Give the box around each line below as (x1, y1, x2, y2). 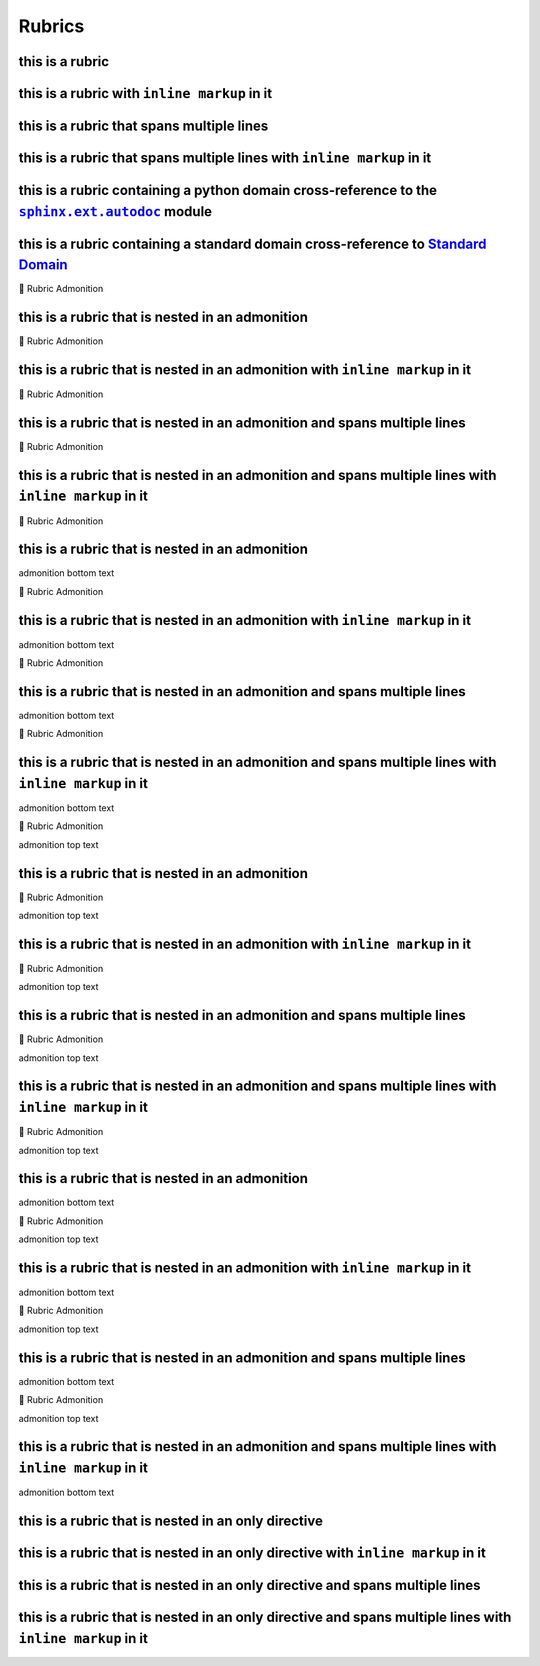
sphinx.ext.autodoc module (18, 203, 213, 220)
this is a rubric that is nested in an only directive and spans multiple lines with (18, 1608, 512, 1625)
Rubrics (18, 15, 85, 37)
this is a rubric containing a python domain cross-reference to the (18, 182, 438, 199)
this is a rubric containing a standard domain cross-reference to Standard (18, 235, 487, 252)
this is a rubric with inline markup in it (18, 85, 273, 102)
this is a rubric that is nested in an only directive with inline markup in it (18, 1544, 487, 1561)
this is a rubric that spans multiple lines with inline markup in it (18, 150, 432, 167)
